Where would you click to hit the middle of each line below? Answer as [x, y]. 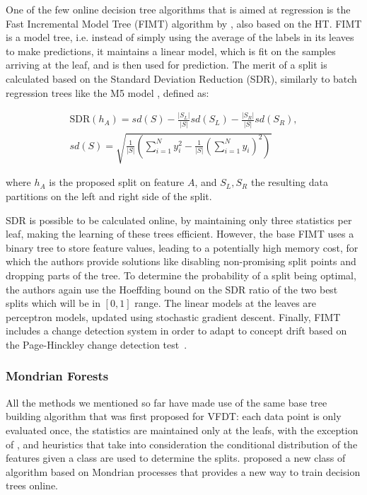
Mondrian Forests [57, 376]
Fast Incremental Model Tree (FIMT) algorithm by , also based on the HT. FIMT [184, 23]
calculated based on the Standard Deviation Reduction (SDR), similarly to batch [181, 78]
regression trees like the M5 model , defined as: [107, 92]
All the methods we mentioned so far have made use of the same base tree [167, 402]
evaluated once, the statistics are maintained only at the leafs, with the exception [182, 430]
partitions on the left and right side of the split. [109, 196]
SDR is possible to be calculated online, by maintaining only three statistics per [179, 220]
